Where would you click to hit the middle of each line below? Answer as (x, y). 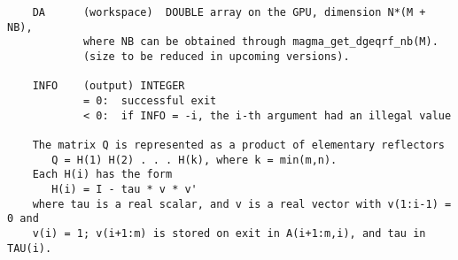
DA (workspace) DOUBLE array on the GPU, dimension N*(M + (229, 12)
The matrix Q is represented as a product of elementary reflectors (238, 145)
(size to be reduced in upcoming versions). (216, 56)
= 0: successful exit (150, 100)
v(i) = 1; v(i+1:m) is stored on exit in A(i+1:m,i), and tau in (229, 233)
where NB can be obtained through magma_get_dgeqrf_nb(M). (260, 42)
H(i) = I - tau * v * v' (124, 189)
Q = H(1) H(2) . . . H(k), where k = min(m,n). (194, 160)
